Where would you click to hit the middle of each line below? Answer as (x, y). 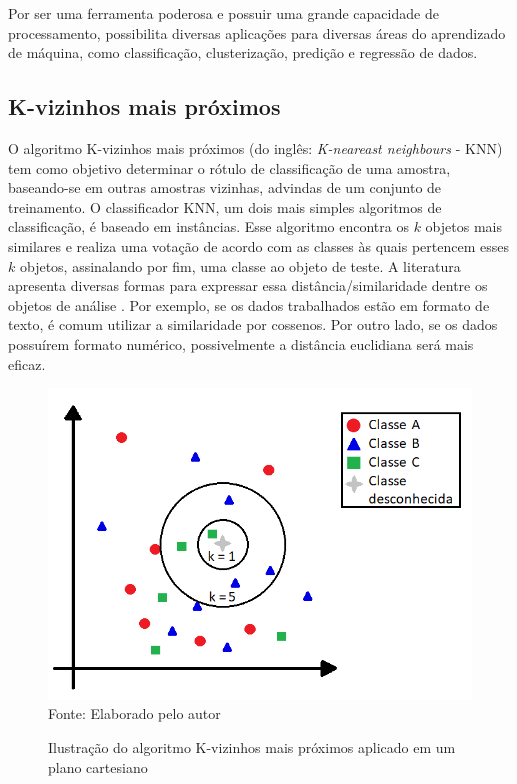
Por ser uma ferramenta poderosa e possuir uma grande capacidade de (223, 13)
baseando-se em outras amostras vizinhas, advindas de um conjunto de (225, 187)
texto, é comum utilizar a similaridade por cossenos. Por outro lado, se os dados (253, 324)
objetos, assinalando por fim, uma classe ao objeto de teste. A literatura (240, 265)
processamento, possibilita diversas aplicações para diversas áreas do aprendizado (257, 32)
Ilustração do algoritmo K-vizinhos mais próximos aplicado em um (252, 747)
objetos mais (463, 226)
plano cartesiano (98, 766)
